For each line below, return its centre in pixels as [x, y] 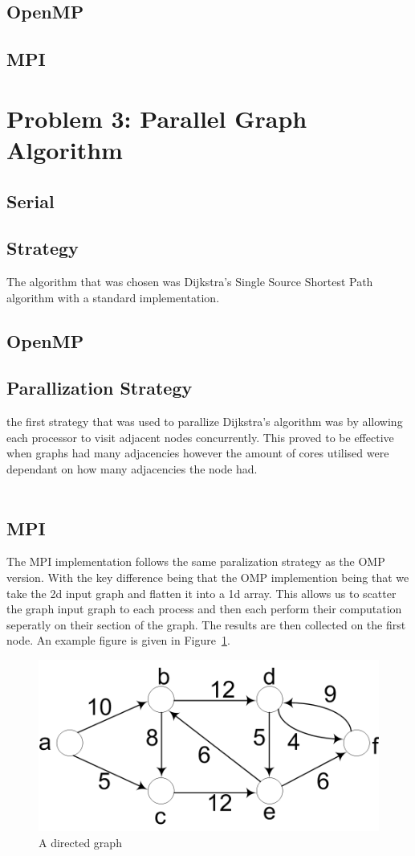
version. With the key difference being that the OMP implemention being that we [208, 577]
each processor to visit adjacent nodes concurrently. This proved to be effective [200, 437]
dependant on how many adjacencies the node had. [132, 469]
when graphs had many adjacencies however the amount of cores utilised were [198, 453]
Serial [31, 201]
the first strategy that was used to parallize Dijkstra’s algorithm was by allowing [205, 422]
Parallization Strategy [100, 388]
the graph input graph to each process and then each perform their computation [204, 609]
